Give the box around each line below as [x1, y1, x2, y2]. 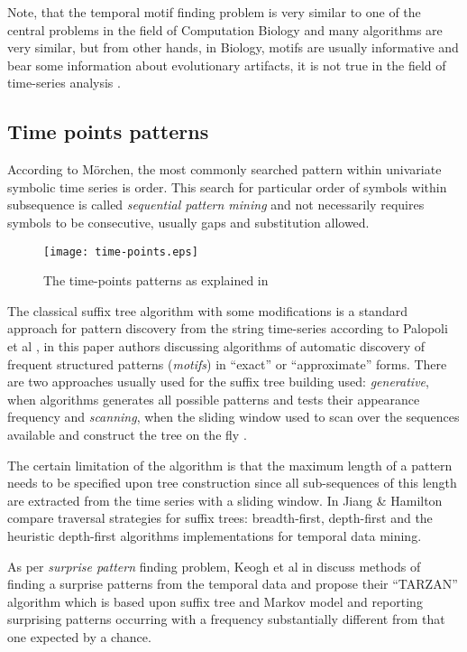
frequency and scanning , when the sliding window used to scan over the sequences [7, 407, 460, 426]
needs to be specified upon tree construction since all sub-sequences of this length [7, 473, 457, 492]
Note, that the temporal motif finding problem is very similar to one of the [7, 3, 421, 21]
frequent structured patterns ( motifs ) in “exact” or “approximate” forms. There [7, 354, 447, 373]
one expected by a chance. [7, 627, 151, 646]
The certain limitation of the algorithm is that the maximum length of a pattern [7, 455, 453, 474]
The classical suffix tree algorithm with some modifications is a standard [7, 301, 407, 320]
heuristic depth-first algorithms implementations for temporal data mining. [7, 526, 422, 545]
